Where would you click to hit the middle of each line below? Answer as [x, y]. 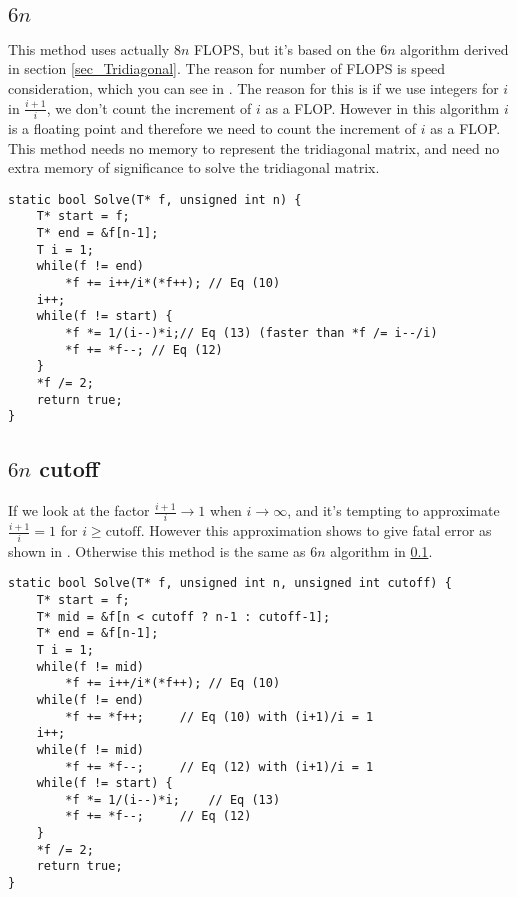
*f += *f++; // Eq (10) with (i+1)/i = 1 [219, 716]
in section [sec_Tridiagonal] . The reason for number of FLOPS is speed [227, 68]
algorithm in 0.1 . [381, 550]
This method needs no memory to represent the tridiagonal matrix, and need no [254, 147]
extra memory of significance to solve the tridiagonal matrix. [194, 167]
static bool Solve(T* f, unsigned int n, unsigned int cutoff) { [230, 583]
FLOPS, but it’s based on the [284, 48]
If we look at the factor [79, 510]
